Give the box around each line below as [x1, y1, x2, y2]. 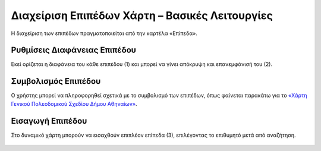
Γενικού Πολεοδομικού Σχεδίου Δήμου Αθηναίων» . [11, 100, 137, 107]
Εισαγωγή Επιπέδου [11, 116, 87, 126]
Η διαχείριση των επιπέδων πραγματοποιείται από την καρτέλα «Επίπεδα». [11, 30, 197, 37]
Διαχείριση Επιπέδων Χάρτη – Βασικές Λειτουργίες [11, 9, 273, 22]
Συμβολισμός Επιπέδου [11, 76, 101, 86]
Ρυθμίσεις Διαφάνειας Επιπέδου [11, 45, 137, 55]
